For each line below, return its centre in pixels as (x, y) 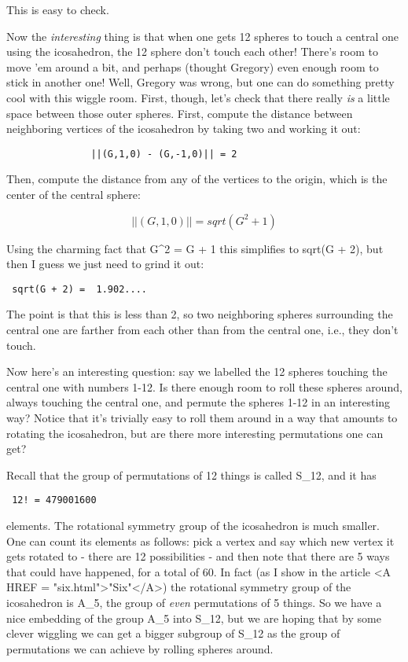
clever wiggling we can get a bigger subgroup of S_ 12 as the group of (173, 633)
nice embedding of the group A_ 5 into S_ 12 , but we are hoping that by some (194, 618)
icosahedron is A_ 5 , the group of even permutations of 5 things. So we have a (194, 602)
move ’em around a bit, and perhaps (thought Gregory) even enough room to (193, 66)
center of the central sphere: (74, 194)
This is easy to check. (58, 9)
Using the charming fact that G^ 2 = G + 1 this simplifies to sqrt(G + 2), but (195, 248)
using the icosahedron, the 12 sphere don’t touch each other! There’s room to (192, 51)
